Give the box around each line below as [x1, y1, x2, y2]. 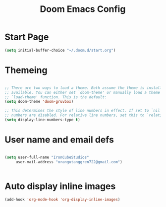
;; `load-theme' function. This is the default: [4, 94, 107, 100]
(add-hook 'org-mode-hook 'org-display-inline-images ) [4, 197, 120, 202]
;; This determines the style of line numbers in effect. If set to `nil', [4, 108, 165, 113]
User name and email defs [4, 134, 114, 145]
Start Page [4, 31, 49, 43]
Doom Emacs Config [40, 3, 126, 15]
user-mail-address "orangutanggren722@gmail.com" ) [15, 159, 122, 164]
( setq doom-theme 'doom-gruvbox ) [4, 99, 74, 104]
